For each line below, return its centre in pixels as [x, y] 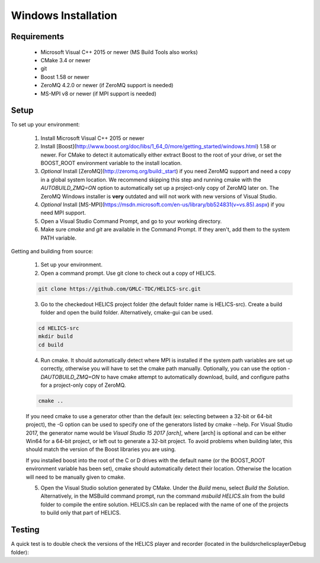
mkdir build [56, 336]
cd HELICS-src [59, 328]
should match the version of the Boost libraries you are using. [101, 449]
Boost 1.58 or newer [65, 77]
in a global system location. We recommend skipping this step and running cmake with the [151, 179]
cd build [51, 345]
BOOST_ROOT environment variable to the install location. [111, 163]
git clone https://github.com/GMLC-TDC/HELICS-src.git [119, 289]
